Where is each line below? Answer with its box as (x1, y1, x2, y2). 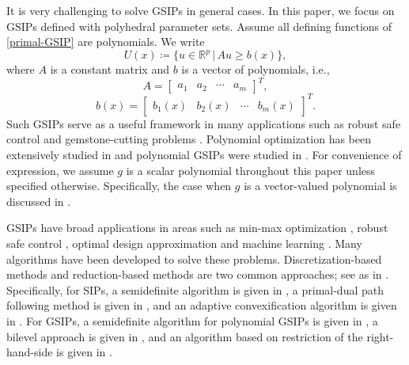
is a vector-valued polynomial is (244, 177, 397, 194)
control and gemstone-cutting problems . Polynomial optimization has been (6, 131, 371, 147)
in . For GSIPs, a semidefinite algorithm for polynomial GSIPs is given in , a (6, 313, 378, 329)
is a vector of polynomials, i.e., (181, 61, 330, 78)
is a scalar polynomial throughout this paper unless (126, 162, 376, 178)
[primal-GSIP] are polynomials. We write (6, 33, 205, 50)
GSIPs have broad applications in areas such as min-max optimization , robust (6, 219, 388, 236)
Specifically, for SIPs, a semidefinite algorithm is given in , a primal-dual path (6, 281, 384, 298)
